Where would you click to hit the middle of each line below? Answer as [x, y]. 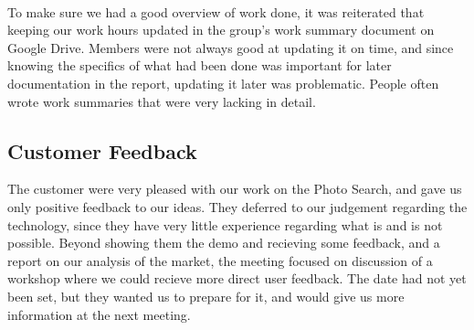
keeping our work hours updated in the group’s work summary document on [221, 30]
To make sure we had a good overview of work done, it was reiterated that [216, 11]
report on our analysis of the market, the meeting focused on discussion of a [220, 260]
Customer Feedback [102, 150]
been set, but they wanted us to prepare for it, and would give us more [206, 296]
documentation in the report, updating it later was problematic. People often [223, 83]
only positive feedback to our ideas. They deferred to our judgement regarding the [237, 206]
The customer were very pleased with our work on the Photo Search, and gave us [235, 189]
